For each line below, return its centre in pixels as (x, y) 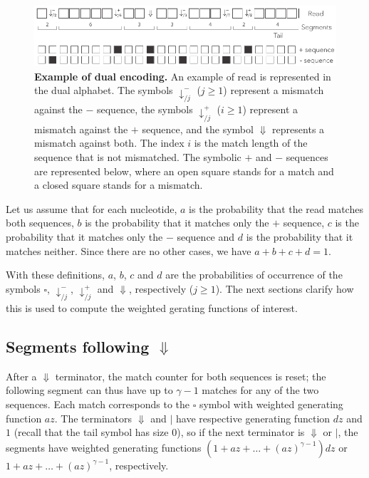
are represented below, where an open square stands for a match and (184, 171)
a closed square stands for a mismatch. (119, 185)
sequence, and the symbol (198, 129)
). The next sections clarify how (285, 288)
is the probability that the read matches (276, 208)
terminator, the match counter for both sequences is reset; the (191, 376)
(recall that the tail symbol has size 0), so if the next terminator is (159, 432)
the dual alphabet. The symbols (104, 90)
